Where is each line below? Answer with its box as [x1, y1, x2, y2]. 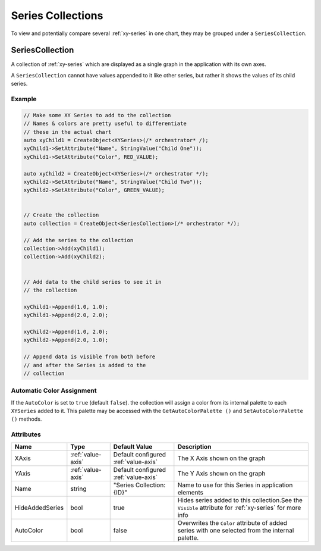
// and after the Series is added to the [23, 362, 146, 368]
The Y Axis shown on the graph [177, 469, 266, 477]
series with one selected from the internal [177, 526, 294, 534]
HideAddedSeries [14, 503, 64, 512]
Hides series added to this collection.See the [177, 496, 303, 504]
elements [177, 488, 204, 496]
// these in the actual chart [23, 129, 112, 135]
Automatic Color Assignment [11, 387, 97, 395]
